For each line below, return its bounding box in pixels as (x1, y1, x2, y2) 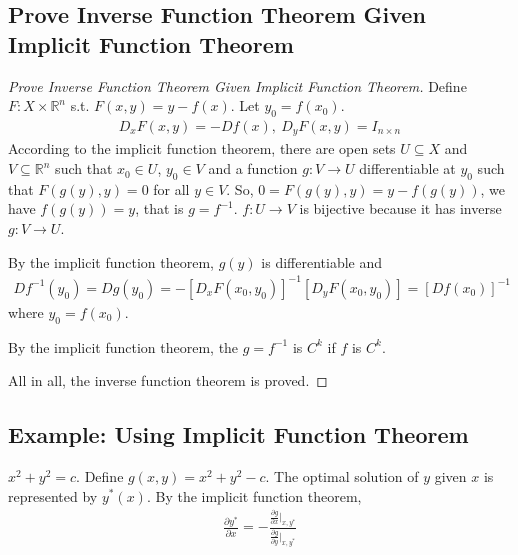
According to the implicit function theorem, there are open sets (8, 138, 396, 159)
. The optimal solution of (265, 465, 419, 486)
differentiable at (359, 158, 456, 179)
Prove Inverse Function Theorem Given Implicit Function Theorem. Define (8, 75, 467, 96)
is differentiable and (261, 251, 383, 272)
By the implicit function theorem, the (8, 336, 239, 357)
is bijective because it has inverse (299, 198, 502, 219)
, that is (135, 198, 184, 219)
